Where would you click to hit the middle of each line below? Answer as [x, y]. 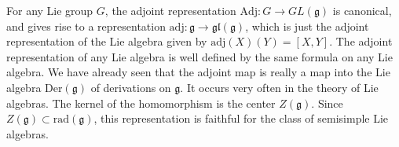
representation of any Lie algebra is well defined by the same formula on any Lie [199, 56]
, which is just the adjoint [307, 26]
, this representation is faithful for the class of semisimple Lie [241, 118]
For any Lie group [50, 10]
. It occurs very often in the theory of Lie [279, 87]
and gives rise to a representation [86, 26]
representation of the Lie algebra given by [107, 41]
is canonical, [362, 10]
